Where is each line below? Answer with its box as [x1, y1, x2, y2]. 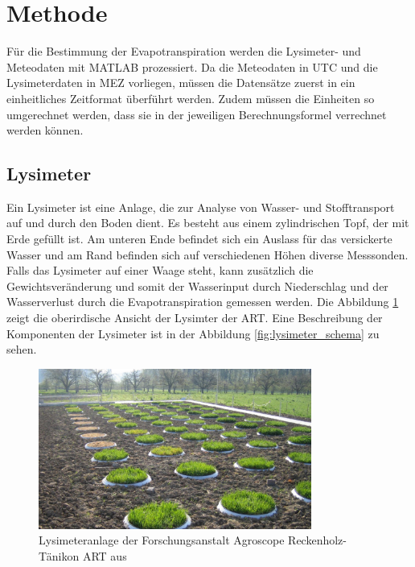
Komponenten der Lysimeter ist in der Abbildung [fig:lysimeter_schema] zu [6, 325, 380, 341]
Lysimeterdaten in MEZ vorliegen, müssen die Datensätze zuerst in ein [6, 74, 355, 91]
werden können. [6, 122, 84, 139]
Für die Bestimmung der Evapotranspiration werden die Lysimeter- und [6, 43, 361, 60]
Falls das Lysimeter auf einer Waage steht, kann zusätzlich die [6, 262, 314, 279]
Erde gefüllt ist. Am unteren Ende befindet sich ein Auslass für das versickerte [6, 230, 392, 247]
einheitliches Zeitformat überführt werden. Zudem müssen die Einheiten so [6, 89, 375, 106]
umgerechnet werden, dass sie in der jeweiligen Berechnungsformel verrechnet [6, 106, 387, 122]
